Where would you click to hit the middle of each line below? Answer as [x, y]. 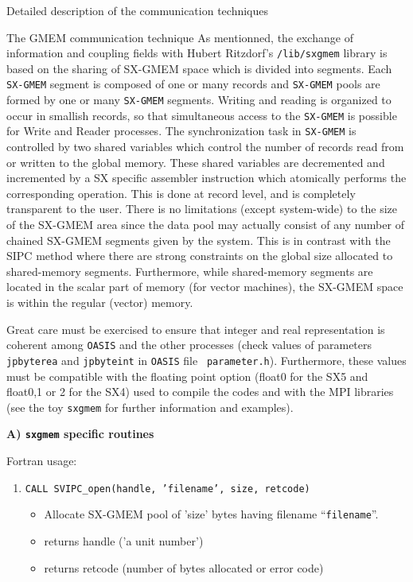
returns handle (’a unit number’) [124, 540]
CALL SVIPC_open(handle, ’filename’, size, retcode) [168, 489]
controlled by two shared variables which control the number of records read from [205, 147]
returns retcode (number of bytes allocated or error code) [184, 567]
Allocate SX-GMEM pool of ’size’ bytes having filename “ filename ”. [211, 514]
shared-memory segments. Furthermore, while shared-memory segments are [190, 271]
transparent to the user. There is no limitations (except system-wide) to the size [202, 209]
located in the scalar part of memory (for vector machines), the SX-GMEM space [205, 287]
